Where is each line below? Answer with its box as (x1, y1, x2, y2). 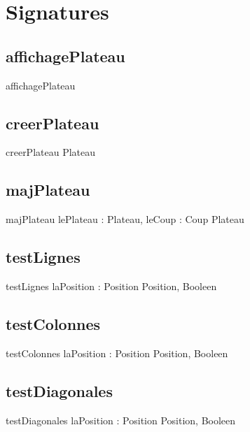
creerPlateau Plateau (6, 145, 96, 159)
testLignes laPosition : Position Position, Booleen (6, 278, 217, 293)
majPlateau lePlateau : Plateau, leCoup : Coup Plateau (6, 212, 244, 226)
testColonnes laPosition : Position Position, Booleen (6, 345, 228, 360)
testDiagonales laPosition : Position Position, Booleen (6, 412, 236, 427)
